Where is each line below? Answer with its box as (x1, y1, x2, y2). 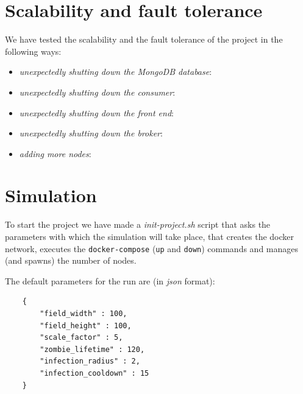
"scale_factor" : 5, (40, 333, 123, 342)
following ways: (5, 44, 62, 57)
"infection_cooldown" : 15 (40, 369, 149, 378)
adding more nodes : (19, 147, 91, 160)
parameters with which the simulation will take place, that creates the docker (5, 230, 294, 242)
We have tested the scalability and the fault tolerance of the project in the (5, 33, 283, 46)
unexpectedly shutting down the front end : (19, 106, 174, 119)
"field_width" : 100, (40, 309, 127, 318)
